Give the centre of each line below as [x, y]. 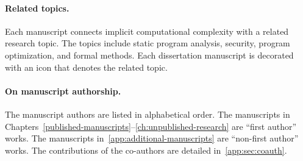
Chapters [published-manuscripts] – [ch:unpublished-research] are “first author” [151, 126]
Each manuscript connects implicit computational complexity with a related [147, 31]
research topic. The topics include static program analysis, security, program [148, 43]
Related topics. [37, 8]
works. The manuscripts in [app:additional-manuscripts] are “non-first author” [152, 138]
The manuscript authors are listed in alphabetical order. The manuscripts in [148, 114]
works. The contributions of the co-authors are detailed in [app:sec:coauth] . [146, 150]
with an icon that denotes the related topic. [86, 67]
